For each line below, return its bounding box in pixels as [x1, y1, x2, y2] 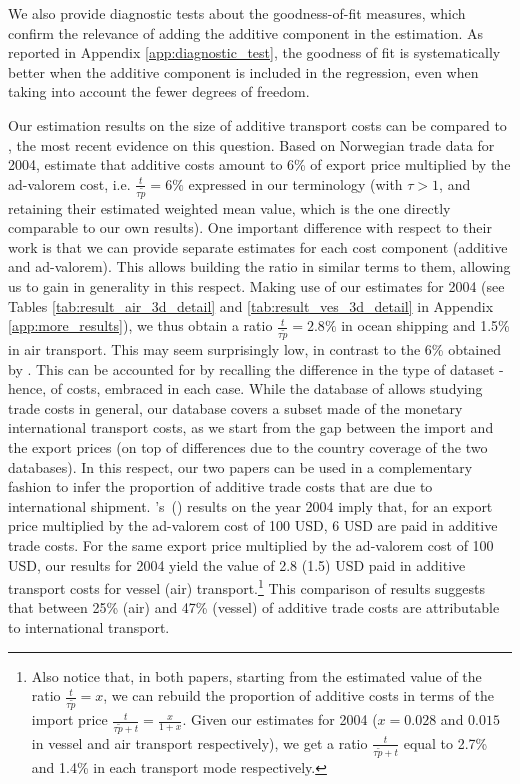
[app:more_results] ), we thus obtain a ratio [8, 315, 273, 336]
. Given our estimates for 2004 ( [182, 709, 378, 730]
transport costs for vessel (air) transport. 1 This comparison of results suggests [8, 575, 485, 598]
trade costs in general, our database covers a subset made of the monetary [8, 397, 463, 418]
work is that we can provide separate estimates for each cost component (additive [8, 236, 508, 257]
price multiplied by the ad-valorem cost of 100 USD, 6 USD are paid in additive [8, 515, 498, 536]
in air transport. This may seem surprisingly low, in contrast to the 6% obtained [8, 339, 502, 360]
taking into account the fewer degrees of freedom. [8, 81, 310, 102]
